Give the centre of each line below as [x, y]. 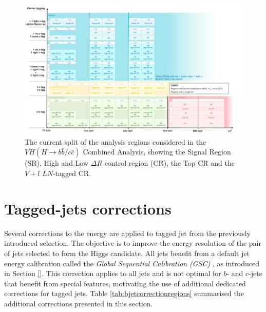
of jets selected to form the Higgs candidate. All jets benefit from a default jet [127, 253]
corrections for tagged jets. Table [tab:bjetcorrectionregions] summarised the [124, 293]
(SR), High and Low [57, 163]
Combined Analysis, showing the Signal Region [157, 152]
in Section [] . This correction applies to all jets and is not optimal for [113, 273]
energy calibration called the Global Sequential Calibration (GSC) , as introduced [132, 263]
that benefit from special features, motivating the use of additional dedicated [125, 283]
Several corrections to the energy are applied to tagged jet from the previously [127, 233]
